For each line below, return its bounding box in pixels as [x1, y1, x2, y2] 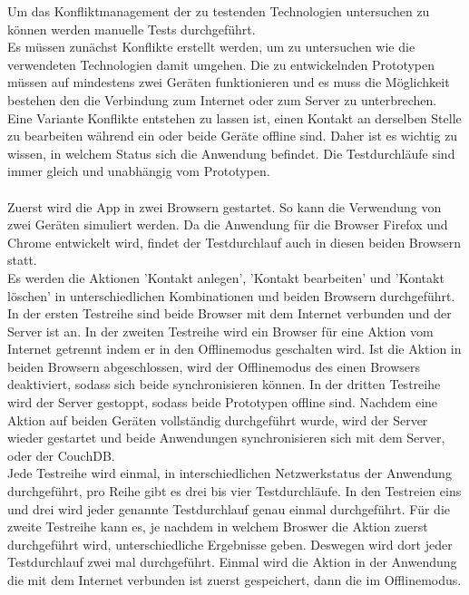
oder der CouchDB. [7, 445, 115, 464]
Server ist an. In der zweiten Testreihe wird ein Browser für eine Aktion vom [7, 321, 434, 340]
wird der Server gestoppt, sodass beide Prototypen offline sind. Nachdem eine [7, 393, 438, 412]
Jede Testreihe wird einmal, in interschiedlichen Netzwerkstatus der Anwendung [7, 463, 452, 483]
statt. [7, 250, 37, 269]
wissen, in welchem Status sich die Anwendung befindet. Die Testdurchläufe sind [7, 143, 455, 162]
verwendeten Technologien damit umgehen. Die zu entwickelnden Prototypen [7, 54, 435, 73]
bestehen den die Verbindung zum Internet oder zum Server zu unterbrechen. [7, 90, 437, 109]
